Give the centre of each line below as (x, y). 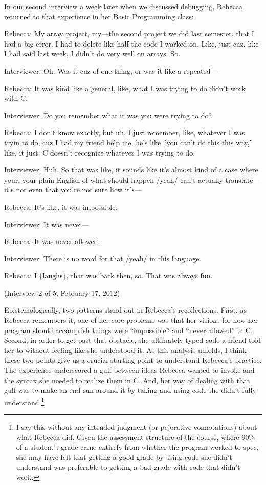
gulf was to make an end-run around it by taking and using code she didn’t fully (130, 390)
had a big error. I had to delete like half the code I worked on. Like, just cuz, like (131, 43)
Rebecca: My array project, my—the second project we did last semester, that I (129, 34)
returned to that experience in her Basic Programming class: (99, 16)
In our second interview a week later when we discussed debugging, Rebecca (124, 6)
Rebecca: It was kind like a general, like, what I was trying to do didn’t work (125, 88)
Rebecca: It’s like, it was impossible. (61, 206)
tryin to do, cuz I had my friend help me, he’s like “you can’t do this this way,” (129, 142)
